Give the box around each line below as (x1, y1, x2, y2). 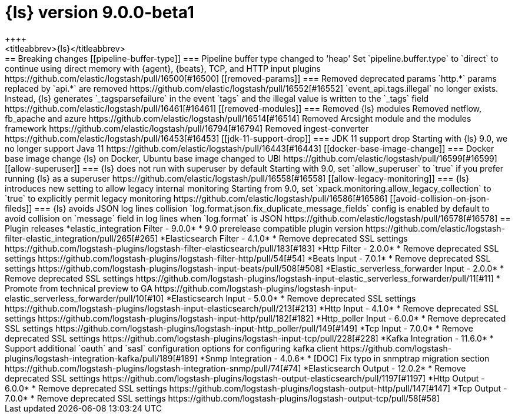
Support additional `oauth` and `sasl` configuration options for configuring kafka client (5, 343, 338, 353)
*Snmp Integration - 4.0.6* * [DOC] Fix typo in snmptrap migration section (200, 353, 490, 363)
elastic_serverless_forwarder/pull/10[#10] (5, 293, 164, 303)
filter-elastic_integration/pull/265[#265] (5, 233, 158, 243)
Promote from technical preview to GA (5, 283, 152, 293)
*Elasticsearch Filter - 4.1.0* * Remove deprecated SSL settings (160, 233, 408, 243)
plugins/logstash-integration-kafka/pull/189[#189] (5, 353, 198, 363)
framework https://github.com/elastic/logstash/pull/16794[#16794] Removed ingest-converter (5, 123, 369, 133)
